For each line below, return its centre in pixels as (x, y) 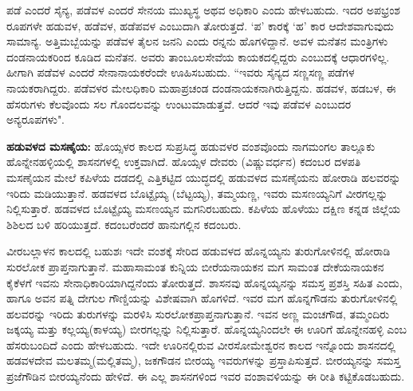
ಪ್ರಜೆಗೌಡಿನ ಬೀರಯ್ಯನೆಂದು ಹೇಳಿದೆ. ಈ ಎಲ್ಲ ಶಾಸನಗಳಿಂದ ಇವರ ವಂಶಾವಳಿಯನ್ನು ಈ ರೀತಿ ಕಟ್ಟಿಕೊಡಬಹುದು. (206, 376)
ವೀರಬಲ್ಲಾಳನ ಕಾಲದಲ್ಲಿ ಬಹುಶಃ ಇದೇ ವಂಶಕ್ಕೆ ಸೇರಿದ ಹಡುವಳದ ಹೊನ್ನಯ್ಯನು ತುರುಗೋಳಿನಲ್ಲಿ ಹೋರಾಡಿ (199, 251)
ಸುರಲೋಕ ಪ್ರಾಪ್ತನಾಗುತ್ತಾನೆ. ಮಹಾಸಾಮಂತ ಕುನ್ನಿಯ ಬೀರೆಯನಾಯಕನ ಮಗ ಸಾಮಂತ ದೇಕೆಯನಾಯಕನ (195, 266)
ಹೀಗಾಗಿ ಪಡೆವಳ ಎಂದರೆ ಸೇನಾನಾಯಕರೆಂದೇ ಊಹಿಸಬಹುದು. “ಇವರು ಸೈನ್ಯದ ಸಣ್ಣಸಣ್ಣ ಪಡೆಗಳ (181, 72)
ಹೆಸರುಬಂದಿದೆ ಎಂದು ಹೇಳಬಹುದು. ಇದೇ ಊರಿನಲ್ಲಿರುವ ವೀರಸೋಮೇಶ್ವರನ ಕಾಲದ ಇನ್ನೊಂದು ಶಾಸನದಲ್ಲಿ (201, 344)
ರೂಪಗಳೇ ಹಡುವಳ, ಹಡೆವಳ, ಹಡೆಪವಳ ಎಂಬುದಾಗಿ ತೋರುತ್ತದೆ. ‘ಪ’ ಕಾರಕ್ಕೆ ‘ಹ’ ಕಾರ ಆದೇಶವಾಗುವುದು (200, 25)
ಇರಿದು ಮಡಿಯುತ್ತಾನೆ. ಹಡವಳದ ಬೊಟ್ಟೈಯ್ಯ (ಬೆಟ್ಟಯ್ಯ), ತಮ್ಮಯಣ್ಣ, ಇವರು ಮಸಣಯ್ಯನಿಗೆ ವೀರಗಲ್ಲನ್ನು (197, 193)
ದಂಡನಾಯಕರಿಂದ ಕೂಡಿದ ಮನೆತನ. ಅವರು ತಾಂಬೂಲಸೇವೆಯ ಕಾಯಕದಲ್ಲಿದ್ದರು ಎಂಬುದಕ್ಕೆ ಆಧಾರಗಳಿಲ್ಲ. (198, 56)
